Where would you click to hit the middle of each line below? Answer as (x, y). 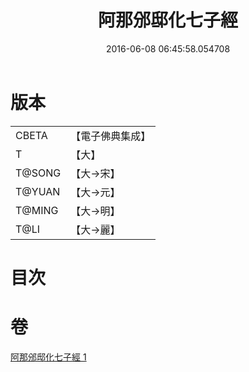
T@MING (37, 210)
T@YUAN (38, 191)
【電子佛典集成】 (111, 136)
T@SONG (38, 173)
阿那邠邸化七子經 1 (48, 357)
